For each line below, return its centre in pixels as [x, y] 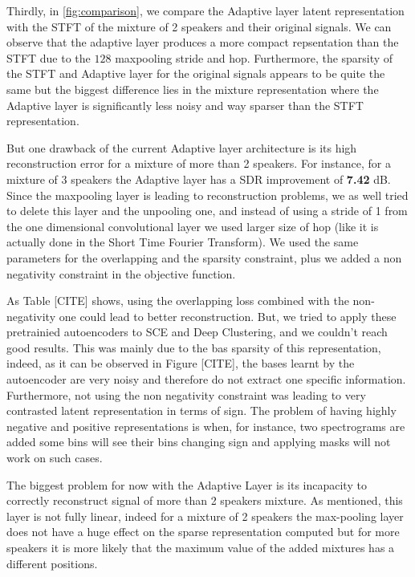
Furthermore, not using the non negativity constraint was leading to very [186, 394]
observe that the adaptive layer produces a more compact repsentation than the [203, 42]
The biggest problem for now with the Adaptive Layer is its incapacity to [187, 484]
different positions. [52, 563]
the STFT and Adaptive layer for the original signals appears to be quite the [196, 73]
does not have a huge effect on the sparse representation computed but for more [203, 532]
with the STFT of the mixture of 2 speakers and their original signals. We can [199, 26]
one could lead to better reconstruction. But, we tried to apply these [228, 316]
